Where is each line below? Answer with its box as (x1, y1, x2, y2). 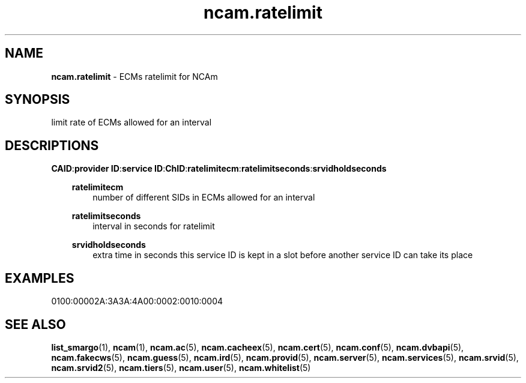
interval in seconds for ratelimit (92, 221, 215, 232)
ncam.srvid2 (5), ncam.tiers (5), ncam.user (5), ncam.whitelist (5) (51, 362, 311, 373)
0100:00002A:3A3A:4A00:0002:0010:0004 (51, 296, 223, 307)
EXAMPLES (5, 270, 74, 286)
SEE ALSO (5, 316, 66, 332)
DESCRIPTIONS (5, 137, 99, 153)
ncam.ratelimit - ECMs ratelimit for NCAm (51, 71, 218, 82)
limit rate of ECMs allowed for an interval (51, 117, 212, 128)
